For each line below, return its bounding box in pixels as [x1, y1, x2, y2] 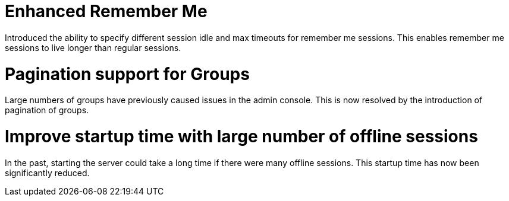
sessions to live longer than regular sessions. [5, 42, 181, 53]
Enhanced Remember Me [5, 1, 208, 21]
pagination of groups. [5, 105, 89, 116]
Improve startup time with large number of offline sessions [5, 126, 478, 146]
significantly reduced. [5, 167, 90, 178]
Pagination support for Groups [5, 63, 250, 84]
